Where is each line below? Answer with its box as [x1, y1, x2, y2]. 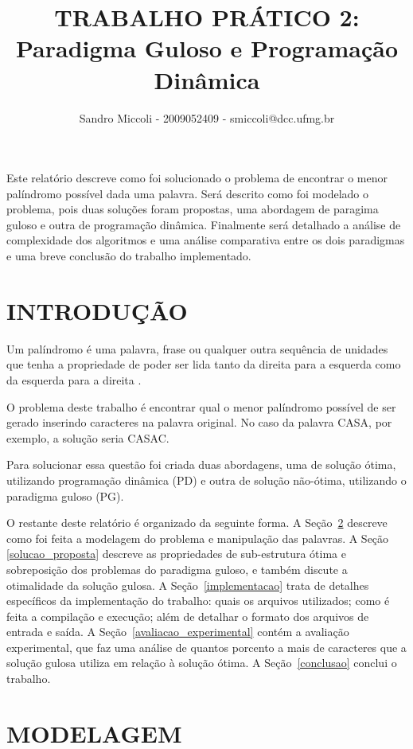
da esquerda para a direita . [6, 371, 142, 388]
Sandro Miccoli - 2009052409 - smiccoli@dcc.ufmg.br [79, 109, 335, 126]
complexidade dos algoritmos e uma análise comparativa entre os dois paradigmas [6, 232, 405, 248]
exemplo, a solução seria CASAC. [6, 429, 169, 446]
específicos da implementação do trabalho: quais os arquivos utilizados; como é [6, 592, 390, 609]
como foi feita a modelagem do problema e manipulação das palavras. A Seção [6, 529, 389, 546]
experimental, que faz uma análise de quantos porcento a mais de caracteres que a [6, 638, 407, 655]
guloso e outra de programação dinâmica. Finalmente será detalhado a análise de [6, 216, 401, 232]
